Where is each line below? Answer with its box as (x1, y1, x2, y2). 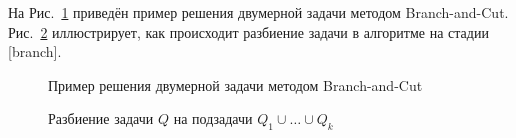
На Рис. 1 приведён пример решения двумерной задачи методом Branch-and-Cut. (8, 2, 509, 22)
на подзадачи (173, 108, 253, 129)
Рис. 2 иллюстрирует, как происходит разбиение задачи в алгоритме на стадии (8, 21, 489, 42)
